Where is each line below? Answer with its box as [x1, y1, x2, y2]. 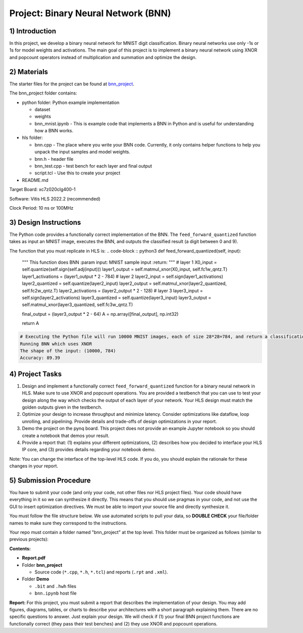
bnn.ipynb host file [34, 590, 77, 596]
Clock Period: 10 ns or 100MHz [9, 205, 74, 211]
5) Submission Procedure [9, 476, 91, 484]
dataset [34, 106, 50, 112]
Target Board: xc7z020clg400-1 [9, 186, 76, 192]
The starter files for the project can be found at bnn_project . [9, 81, 135, 87]
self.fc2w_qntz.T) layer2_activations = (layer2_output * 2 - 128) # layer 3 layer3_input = [22, 287, 203, 294]
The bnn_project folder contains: [9, 90, 78, 96]
